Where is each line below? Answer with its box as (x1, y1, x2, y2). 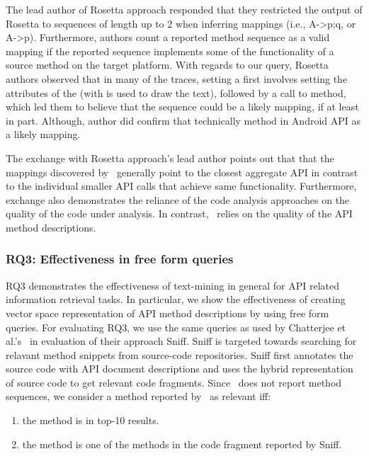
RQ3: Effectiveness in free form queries (6, 250, 234, 268)
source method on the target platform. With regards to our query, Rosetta (6, 57, 329, 72)
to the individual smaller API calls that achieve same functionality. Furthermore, (6, 178, 357, 193)
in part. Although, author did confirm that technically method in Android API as (6, 113, 361, 127)
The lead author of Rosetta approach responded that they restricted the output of (6, 2, 363, 16)
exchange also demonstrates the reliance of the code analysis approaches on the (6, 192, 350, 207)
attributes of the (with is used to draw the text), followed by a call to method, (6, 85, 346, 100)
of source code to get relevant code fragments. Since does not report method (6, 375, 342, 389)
